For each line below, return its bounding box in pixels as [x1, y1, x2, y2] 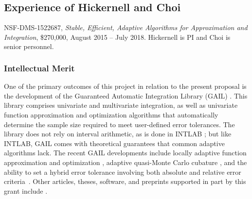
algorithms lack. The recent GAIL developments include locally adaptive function [4, 148, 247, 158]
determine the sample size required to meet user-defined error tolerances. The [4, 119, 235, 129]
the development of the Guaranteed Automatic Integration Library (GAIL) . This [4, 90, 248, 100]
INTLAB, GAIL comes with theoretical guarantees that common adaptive [4, 138, 225, 148]
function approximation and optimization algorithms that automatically [4, 109, 218, 119]
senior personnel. [4, 41, 54, 51]
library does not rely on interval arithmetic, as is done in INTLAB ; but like [4, 129, 232, 139]
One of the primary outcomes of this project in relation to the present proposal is [4, 81, 247, 91]
